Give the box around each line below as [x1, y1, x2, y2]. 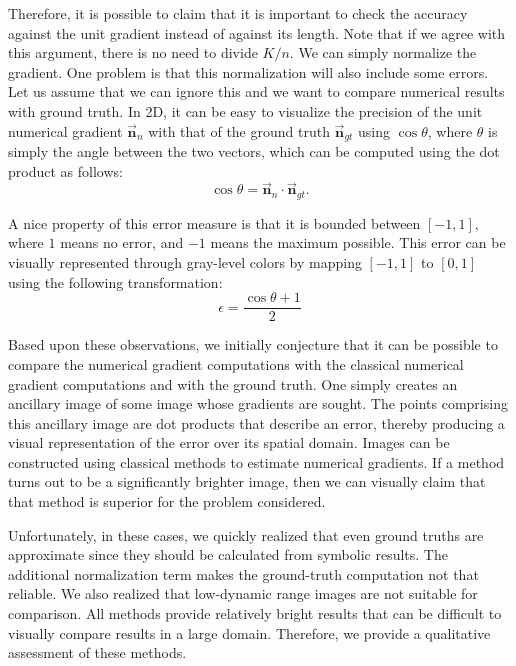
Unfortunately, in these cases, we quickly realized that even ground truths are [8, 524, 484, 545]
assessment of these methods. [8, 642, 187, 663]
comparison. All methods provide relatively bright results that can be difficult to [8, 603, 502, 624]
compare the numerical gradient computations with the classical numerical [8, 353, 464, 374]
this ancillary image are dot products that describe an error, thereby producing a [8, 412, 505, 433]
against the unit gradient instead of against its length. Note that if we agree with [8, 22, 505, 43]
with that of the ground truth [148, 120, 330, 141]
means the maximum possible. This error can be [210, 232, 506, 253]
